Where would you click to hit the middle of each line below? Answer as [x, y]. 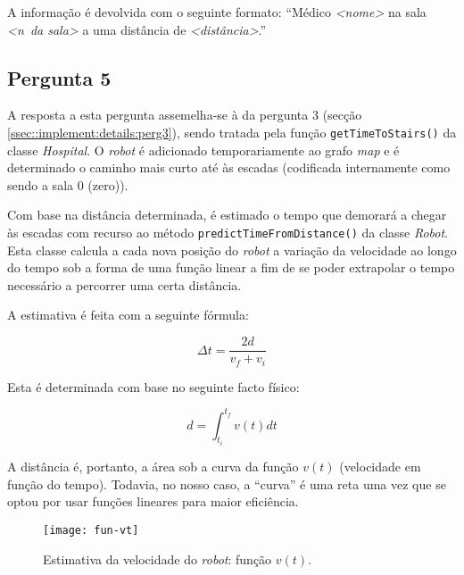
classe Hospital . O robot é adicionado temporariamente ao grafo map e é [203, 150]
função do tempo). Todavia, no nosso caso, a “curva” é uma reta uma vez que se [227, 483]
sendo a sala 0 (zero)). [68, 184]
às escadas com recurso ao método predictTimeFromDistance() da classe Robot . [228, 233]
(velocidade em [380, 467]
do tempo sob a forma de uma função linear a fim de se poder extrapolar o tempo [231, 267]
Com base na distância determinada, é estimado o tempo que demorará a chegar [227, 215]
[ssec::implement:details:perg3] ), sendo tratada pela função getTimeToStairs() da [232, 132]
